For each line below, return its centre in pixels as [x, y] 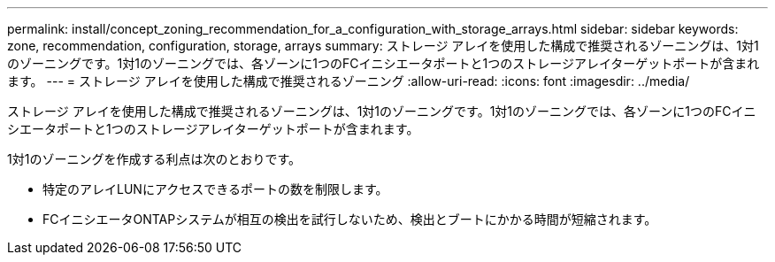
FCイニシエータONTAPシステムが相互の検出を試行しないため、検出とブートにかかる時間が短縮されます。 [350, 219]
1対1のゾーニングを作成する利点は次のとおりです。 [154, 159]
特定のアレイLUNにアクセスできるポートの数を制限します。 [215, 189]
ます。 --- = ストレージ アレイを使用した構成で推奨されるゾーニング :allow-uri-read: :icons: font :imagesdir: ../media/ [349, 81]
